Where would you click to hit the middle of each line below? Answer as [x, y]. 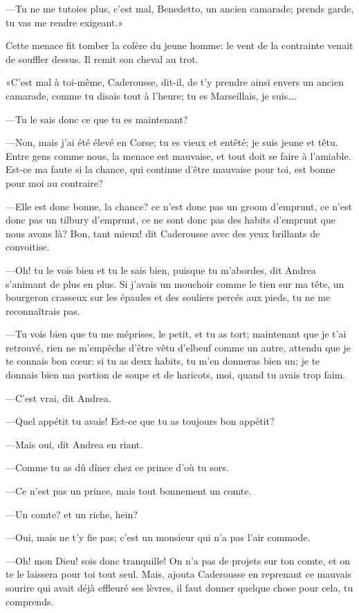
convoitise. [28, 247]
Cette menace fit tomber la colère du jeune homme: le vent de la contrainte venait [179, 45]
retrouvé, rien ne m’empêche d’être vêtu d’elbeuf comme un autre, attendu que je [178, 347]
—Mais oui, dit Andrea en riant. [74, 444]
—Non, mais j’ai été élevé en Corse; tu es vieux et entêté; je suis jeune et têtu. [172, 142]
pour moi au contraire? [54, 182]
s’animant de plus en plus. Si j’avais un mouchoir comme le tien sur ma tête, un [175, 283]
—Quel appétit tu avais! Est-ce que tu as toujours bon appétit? [140, 421]
